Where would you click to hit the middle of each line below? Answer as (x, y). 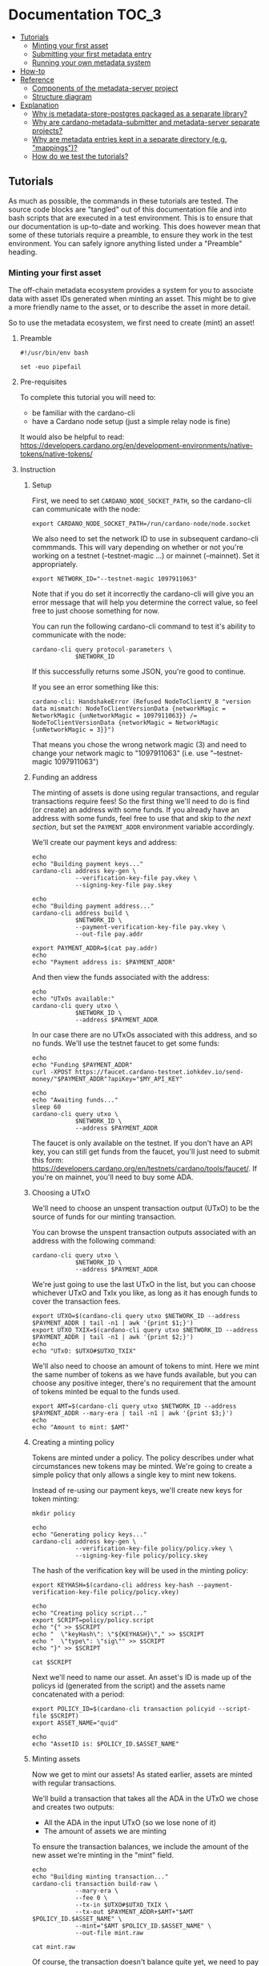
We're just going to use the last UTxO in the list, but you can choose (144, 1284)
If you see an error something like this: (95, 687)
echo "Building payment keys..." (88, 864)
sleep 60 (46, 1107)
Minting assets (56, 1759)
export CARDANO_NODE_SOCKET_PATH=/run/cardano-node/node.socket (141, 524)
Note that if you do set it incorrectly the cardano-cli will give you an (143, 594)
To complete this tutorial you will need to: (88, 398)
